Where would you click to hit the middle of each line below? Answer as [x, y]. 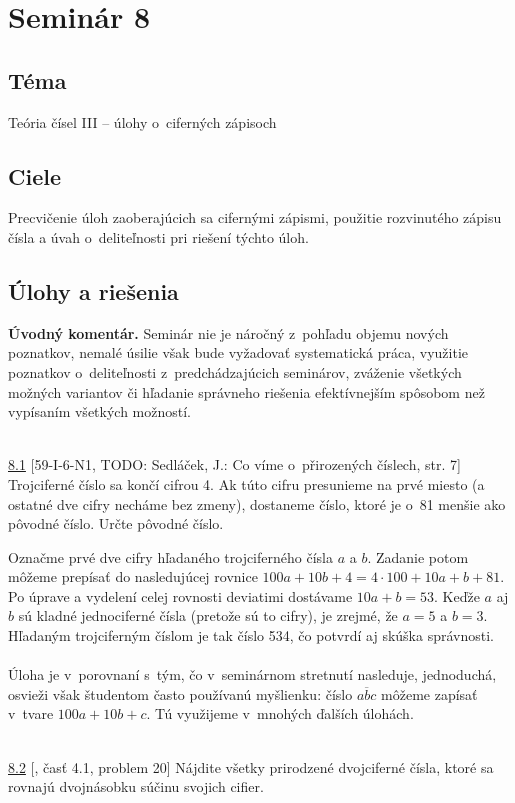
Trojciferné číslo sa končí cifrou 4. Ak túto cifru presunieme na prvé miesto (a [246, 483]
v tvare [31, 713]
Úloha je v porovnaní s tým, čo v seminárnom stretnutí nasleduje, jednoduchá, [252, 674]
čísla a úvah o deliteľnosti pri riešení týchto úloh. [158, 236]
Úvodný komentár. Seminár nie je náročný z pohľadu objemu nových [228, 332]
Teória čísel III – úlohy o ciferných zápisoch [142, 121]
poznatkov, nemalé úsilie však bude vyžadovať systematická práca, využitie [238, 352]
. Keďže [457, 595]
